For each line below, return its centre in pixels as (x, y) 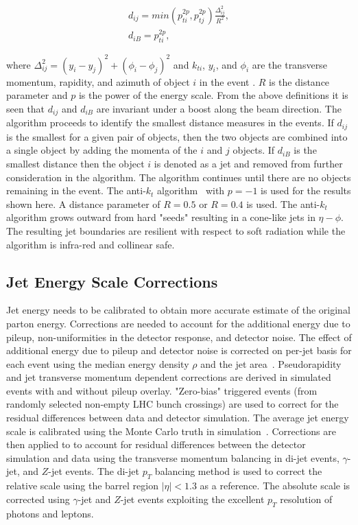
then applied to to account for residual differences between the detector (156, 444)
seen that (26, 108)
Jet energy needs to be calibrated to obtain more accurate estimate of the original (178, 310)
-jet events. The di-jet (94, 471)
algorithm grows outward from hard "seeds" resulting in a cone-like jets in (161, 217)
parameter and (37, 95)
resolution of (306, 499)
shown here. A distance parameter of (83, 203)
